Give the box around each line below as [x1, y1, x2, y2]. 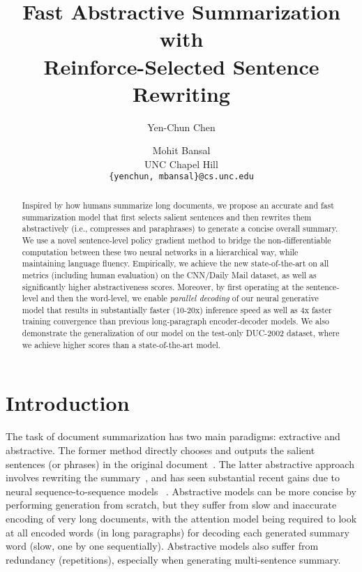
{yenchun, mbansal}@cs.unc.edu [109, 172, 254, 182]
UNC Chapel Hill [144, 156, 218, 171]
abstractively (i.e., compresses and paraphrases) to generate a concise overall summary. [22, 223, 338, 234]
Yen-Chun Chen [147, 119, 216, 134]
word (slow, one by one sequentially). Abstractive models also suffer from [6, 539, 319, 553]
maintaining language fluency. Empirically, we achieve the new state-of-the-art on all [22, 257, 329, 269]
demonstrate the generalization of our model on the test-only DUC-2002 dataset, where [22, 327, 340, 339]
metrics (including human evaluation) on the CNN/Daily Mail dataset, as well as [22, 269, 317, 280]
